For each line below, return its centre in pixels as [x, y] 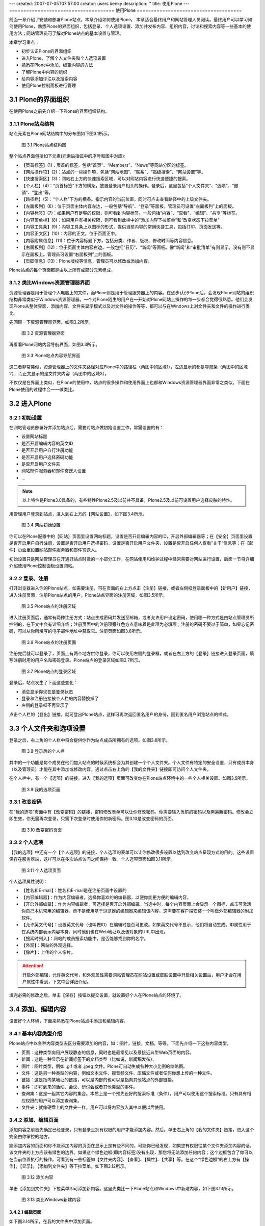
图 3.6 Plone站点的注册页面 [49, 642]
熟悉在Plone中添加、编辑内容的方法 [57, 65]
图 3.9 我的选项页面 [41, 789]
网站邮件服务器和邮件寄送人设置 [53, 471]
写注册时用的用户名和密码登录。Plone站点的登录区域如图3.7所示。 [76, 660]
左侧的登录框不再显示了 [45, 705]
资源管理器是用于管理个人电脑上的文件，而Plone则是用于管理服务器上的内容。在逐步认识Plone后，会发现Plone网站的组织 [132, 292]
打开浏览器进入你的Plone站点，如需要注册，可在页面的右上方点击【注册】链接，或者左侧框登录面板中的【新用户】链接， [131, 588]
